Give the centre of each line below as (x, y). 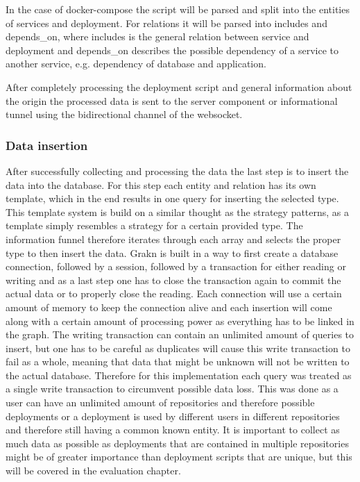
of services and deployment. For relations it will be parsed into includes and (166, 23)
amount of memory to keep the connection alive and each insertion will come (169, 307)
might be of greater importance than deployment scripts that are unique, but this (179, 457)
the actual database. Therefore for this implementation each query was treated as (179, 375)
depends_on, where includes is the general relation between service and (157, 36)
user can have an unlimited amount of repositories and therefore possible (160, 402)
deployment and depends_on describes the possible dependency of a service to (172, 50)
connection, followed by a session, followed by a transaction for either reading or (176, 266)
